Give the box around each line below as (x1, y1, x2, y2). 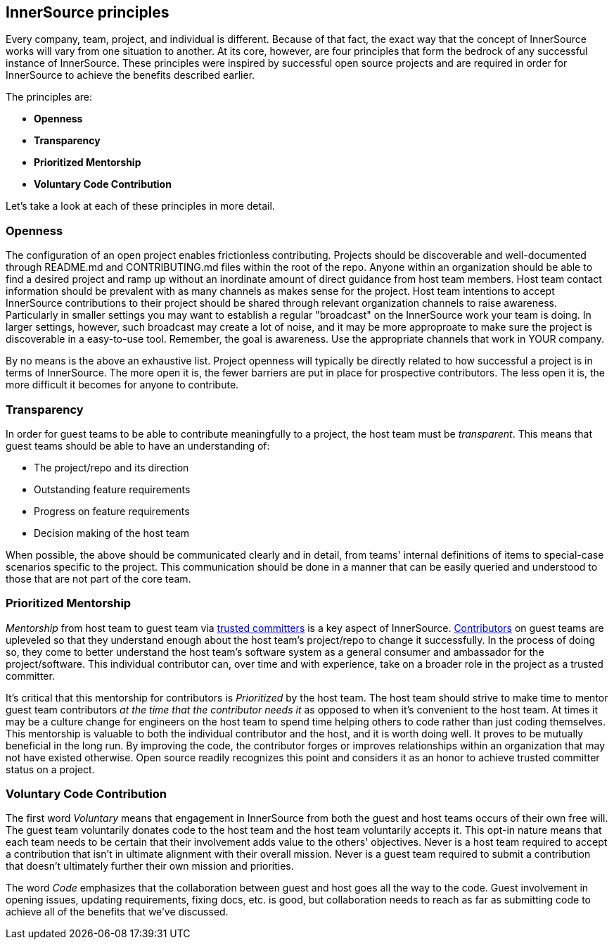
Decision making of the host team (34, 526, 189, 539)
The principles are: (6, 91, 92, 103)
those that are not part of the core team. (6, 572, 191, 585)
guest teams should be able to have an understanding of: (6, 439, 270, 452)
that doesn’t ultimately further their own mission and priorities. (6, 860, 294, 873)
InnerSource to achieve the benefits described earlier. (6, 69, 255, 82)
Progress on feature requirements (34, 505, 190, 517)
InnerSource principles (6, 4, 170, 21)
